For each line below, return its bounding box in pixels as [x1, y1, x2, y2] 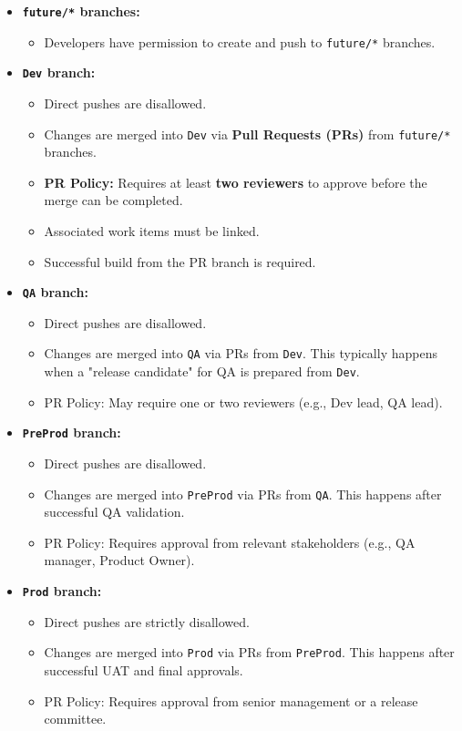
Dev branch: [22, 63, 96, 82]
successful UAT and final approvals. [44, 660, 243, 679]
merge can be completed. [44, 190, 183, 210]
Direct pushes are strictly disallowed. [44, 612, 250, 631]
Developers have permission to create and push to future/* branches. [44, 32, 436, 51]
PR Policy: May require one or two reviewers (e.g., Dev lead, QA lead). [44, 392, 443, 411]
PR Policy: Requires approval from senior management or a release [44, 691, 418, 710]
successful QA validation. [44, 502, 185, 521]
